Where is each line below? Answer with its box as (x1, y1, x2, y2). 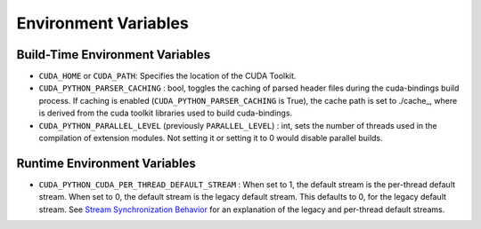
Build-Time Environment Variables (16, 47, 211, 62)
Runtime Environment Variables (16, 155, 196, 170)
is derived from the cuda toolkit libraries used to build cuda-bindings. (38, 107, 293, 119)
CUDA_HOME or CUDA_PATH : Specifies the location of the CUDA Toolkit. (38, 71, 297, 82)
